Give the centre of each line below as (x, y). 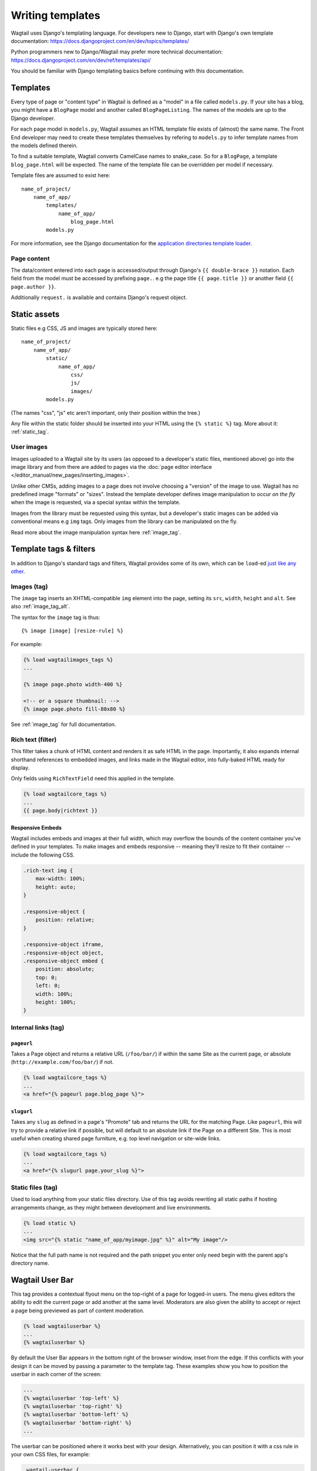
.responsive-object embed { (63, 961)
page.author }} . (33, 287)
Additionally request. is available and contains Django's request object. (99, 298)
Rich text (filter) (34, 740)
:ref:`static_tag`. (30, 432)
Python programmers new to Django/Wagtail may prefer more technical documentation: (117, 52)
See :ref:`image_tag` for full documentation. (64, 724)
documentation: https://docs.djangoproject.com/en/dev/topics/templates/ (100, 41)
